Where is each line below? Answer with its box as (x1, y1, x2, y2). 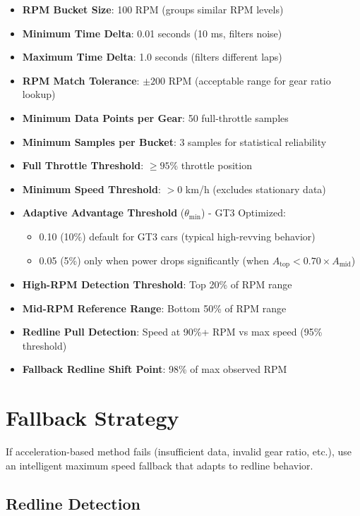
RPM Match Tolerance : (22, 73, 140, 87)
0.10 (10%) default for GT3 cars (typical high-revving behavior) (39, 228, 316, 243)
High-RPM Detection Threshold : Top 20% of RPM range (22, 276, 292, 291)
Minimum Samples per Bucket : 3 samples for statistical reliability (22, 134, 327, 149)
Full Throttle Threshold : (22, 158, 144, 173)
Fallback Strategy (6, 403, 179, 432)
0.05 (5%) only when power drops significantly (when (39, 252, 269, 267)
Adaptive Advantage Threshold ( (22, 205, 185, 220)
